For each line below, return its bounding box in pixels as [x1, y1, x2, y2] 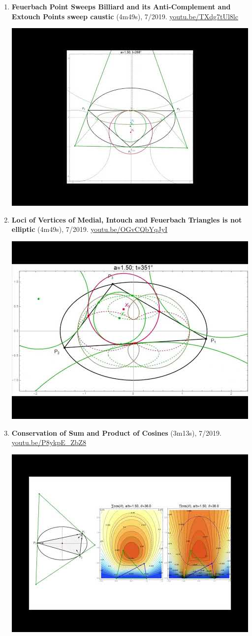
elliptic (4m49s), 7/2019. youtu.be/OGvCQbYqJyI [11, 224, 168, 234]
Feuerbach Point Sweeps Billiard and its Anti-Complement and [11, 1, 231, 11]
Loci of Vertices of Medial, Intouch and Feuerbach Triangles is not [11, 214, 242, 224]
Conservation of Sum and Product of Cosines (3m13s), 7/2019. [11, 427, 221, 438]
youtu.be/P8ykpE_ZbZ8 [11, 437, 87, 448]
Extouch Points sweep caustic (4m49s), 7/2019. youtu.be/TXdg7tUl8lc [11, 11, 238, 21]
